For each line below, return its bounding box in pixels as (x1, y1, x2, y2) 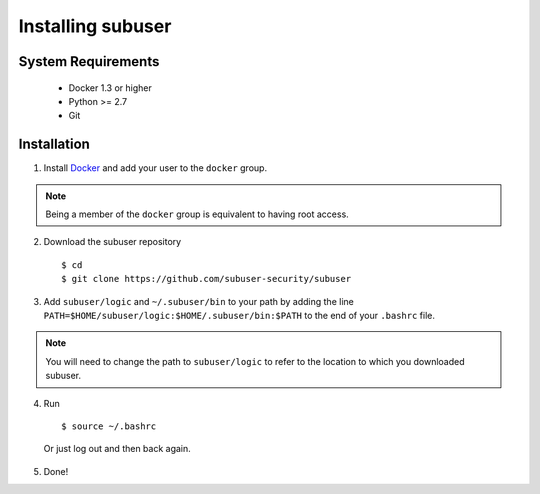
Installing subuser (18, 15, 172, 37)
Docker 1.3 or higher (68, 81, 152, 94)
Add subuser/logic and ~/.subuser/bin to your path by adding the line (43, 295, 354, 307)
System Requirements (18, 53, 160, 70)
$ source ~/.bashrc (61, 420, 157, 432)
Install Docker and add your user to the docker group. (43, 162, 268, 174)
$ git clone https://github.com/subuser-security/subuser (61, 273, 352, 285)
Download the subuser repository (43, 236, 182, 248)
